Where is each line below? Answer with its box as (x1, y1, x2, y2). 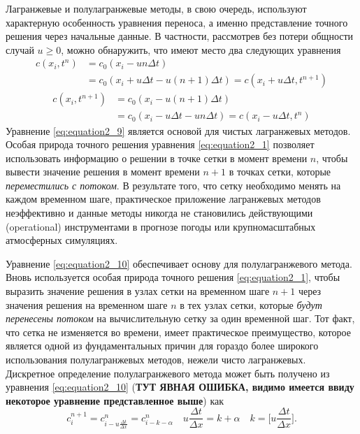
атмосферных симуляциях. (6, 233, 118, 247)
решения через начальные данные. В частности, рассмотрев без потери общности (6, 29, 354, 43)
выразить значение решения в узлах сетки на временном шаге (6, 284, 270, 298)
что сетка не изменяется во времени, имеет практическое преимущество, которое (6, 324, 351, 339)
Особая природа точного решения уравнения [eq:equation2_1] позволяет (6, 137, 315, 152)
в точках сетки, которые (229, 164, 331, 179)
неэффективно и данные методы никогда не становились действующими (6, 205, 313, 220)
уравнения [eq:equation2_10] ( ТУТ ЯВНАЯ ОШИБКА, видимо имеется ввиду (6, 379, 354, 394)
